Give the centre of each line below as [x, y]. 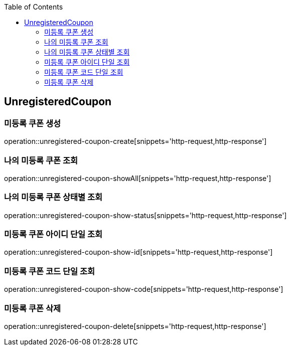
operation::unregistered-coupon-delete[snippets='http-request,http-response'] [135, 326]
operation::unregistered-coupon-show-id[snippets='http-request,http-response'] [138, 252]
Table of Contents [34, 7]
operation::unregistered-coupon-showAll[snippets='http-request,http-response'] [138, 178]
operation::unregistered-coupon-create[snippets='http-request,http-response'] [135, 141]
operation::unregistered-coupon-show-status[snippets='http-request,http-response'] [146, 215]
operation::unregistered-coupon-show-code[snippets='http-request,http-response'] [144, 289]
